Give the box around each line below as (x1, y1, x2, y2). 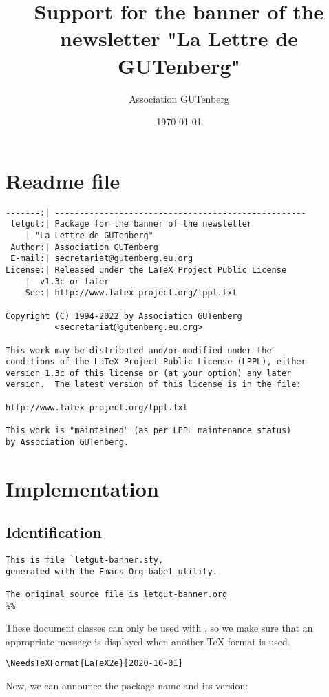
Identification (6, 521, 102, 543)
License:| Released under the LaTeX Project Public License (6, 264, 287, 275)
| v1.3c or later (25, 276, 109, 287)
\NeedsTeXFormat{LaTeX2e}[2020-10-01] (6, 658, 183, 669)
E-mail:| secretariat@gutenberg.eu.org (10, 253, 193, 264)
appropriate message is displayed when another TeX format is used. (6, 634, 290, 648)
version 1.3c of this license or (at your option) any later (6, 368, 292, 378)
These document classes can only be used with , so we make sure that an (6, 621, 313, 635)
